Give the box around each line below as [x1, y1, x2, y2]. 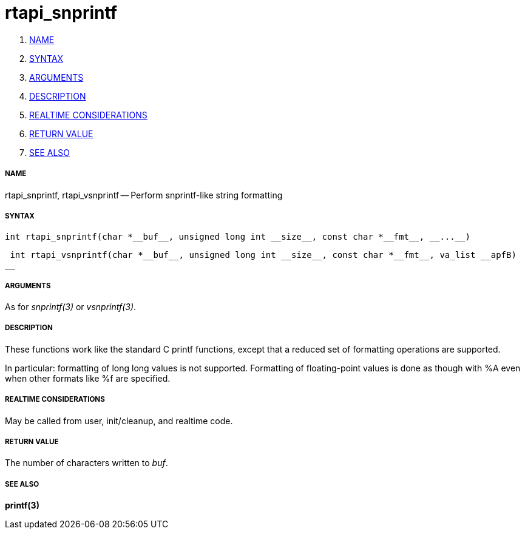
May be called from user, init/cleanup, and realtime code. [5, 415, 233, 426]
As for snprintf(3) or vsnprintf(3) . [5, 302, 137, 313]
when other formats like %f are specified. [5, 373, 171, 384]
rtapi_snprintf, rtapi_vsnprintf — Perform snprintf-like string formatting [5, 189, 283, 200]
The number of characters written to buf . [5, 458, 168, 468]
